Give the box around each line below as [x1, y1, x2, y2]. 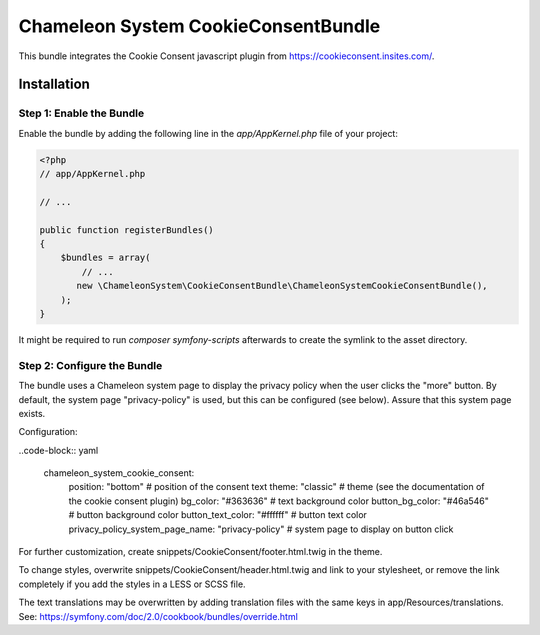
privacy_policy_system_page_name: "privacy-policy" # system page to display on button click [68, 523, 454, 535]
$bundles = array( [60, 252, 151, 264]
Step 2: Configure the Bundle [18, 358, 163, 372]
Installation [18, 76, 90, 93]
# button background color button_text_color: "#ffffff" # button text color [68, 509, 367, 521]
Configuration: [18, 426, 79, 438]
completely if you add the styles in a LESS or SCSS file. [18, 578, 246, 590]
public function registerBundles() [39, 224, 214, 235]
